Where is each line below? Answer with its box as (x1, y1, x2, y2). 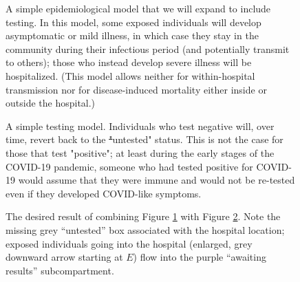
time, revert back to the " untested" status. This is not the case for (6, 132, 283, 147)
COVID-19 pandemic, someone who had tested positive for (6, 159, 253, 173)
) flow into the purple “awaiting (133, 250, 266, 264)
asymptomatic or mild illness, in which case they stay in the (6, 28, 259, 43)
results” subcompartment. (6, 263, 114, 277)
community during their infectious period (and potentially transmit (6, 41, 290, 56)
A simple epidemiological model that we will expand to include (6, 1, 271, 15)
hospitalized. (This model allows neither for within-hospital (6, 68, 255, 83)
